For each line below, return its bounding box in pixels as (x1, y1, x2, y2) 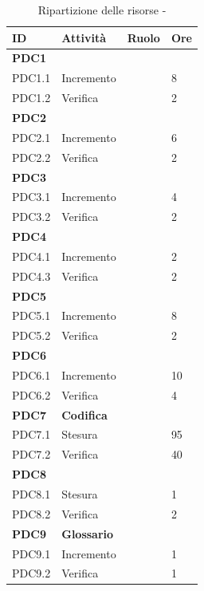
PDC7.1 (12, 426, 51, 443)
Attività (61, 29, 106, 45)
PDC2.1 (12, 128, 51, 145)
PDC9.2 (12, 565, 51, 581)
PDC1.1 (12, 69, 51, 86)
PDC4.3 (12, 267, 51, 284)
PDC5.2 (12, 327, 51, 344)
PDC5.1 (12, 307, 51, 324)
